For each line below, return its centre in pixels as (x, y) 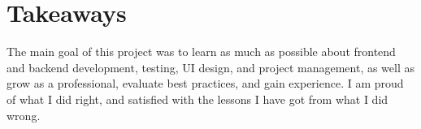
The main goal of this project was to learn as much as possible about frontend (201, 52)
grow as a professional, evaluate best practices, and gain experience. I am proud (205, 83)
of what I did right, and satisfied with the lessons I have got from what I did (197, 99)
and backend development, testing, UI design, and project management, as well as (211, 67)
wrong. (24, 115)
